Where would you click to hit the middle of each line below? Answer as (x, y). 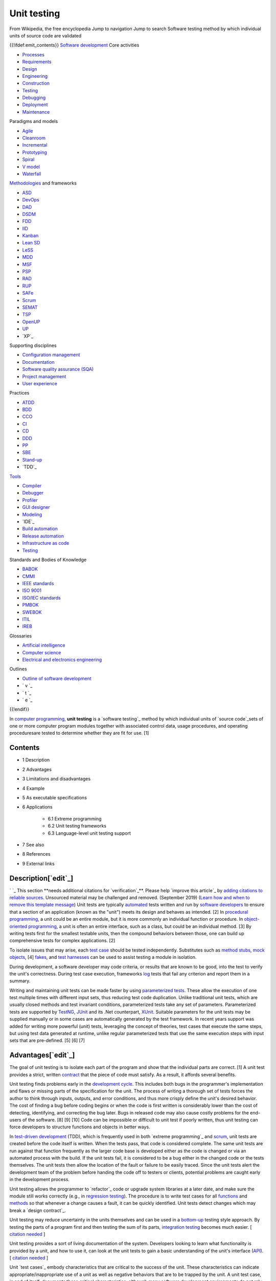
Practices (19, 393)
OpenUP (31, 322)
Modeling (32, 514)
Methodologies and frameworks (43, 183)
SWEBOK (32, 612)
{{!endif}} (19, 709)
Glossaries (21, 636)
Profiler (30, 500)
